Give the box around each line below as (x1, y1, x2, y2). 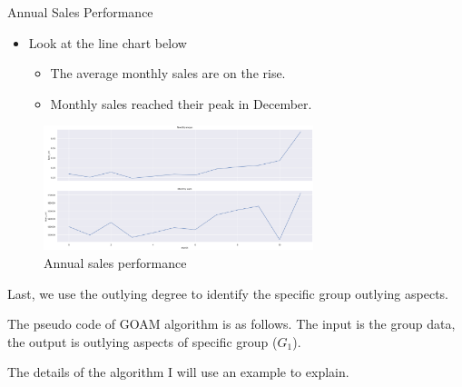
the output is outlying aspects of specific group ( (7, 332, 278, 351)
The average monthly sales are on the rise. (50, 64, 286, 83)
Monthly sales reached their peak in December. (50, 94, 312, 113)
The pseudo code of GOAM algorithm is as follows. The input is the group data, (7, 314, 456, 333)
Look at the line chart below (28, 33, 187, 52)
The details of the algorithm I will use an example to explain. (7, 362, 349, 382)
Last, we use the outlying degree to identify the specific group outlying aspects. (7, 283, 448, 303)
